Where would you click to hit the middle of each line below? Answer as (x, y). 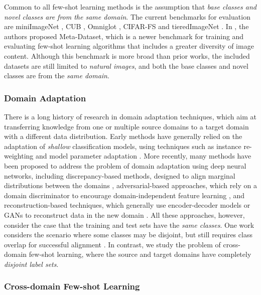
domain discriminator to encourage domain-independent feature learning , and (124, 195)
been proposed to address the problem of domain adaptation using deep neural (125, 165)
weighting (19, 156)
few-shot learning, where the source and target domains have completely (140, 254)
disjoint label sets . (31, 264)
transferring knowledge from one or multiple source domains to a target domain (126, 126)
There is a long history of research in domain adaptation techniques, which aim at (130, 116)
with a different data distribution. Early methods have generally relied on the (123, 136)
